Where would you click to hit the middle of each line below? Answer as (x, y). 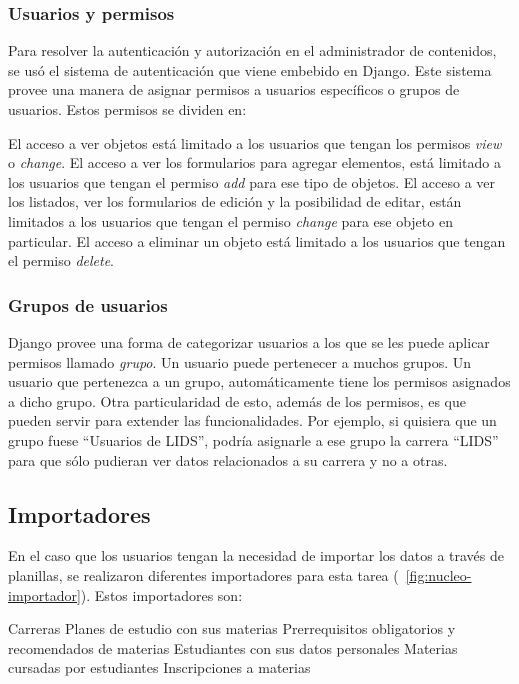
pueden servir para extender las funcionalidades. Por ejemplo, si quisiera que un (252, 420)
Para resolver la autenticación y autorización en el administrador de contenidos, (252, 50)
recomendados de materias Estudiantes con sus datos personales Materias (233, 647)
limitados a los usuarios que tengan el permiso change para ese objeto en (230, 220)
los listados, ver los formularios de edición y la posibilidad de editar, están (235, 201)
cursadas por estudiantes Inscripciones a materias (159, 667)
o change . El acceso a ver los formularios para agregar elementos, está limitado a (254, 162)
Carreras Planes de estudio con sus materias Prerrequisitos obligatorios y (232, 628)
